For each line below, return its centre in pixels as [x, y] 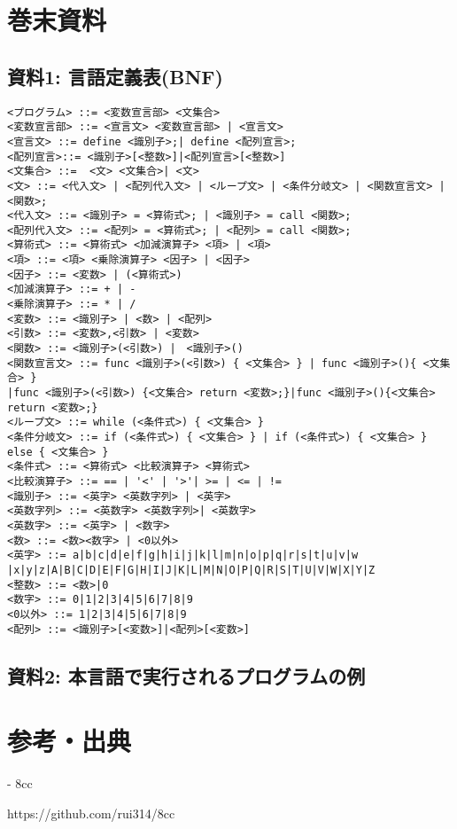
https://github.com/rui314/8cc [91, 813]
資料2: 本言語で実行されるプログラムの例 [186, 675]
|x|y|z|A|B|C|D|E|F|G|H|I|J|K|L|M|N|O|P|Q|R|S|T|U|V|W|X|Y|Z [191, 570]
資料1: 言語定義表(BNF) [115, 76]
